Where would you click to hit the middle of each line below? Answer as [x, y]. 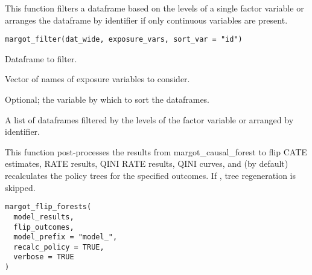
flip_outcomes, [44, 227]
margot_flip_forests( [48, 207]
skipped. [20, 187]
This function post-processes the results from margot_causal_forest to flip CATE [156, 151]
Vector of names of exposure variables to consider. [97, 79]
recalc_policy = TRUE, [59, 247]
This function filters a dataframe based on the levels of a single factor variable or [154, 8]
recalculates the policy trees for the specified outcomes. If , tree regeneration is [151, 175]
